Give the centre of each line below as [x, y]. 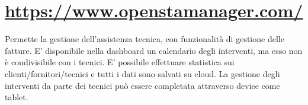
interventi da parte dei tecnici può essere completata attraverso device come [142, 85]
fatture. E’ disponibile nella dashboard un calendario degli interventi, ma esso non [154, 50]
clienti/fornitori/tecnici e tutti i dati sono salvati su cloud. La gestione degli [142, 73]
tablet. [17, 97]
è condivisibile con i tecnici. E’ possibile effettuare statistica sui [120, 62]
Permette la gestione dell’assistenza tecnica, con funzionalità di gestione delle [145, 39]
